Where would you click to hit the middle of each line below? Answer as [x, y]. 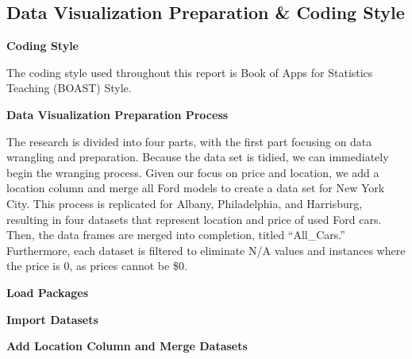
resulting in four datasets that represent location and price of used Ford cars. [194, 219]
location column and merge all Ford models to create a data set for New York [196, 188]
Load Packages [48, 292]
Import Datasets [52, 319]
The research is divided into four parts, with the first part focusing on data [189, 141]
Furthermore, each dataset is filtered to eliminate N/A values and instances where [206, 250]
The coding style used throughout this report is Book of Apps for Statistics [190, 72]
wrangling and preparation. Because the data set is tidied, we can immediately [198, 157]
